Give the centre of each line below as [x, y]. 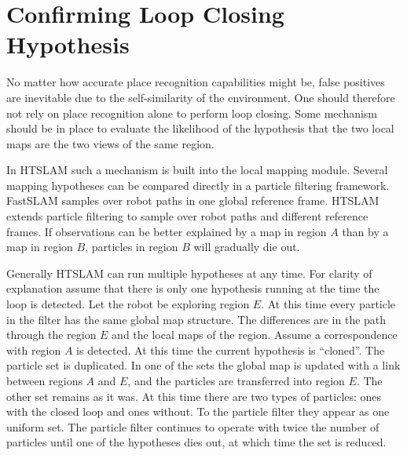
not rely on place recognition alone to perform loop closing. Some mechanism [192, 113]
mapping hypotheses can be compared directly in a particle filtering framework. [198, 185]
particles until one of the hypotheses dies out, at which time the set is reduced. [196, 442]
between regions [44, 380]
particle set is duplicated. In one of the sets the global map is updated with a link [203, 365]
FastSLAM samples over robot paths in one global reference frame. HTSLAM [193, 200]
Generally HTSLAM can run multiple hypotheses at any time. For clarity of [189, 273]
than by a [365, 231]
